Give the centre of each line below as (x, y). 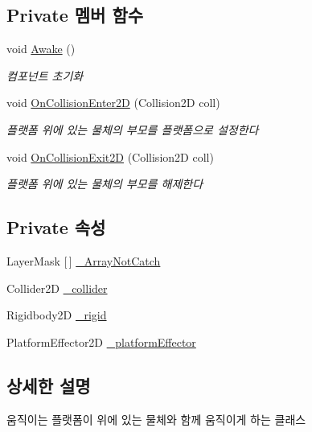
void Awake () (41, 49)
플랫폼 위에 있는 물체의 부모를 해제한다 (105, 184)
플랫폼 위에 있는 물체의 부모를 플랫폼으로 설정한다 (133, 129)
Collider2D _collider (57, 288)
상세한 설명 (49, 385)
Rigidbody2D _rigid (57, 315)
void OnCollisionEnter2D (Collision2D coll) (113, 103)
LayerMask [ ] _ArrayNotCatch (84, 260)
